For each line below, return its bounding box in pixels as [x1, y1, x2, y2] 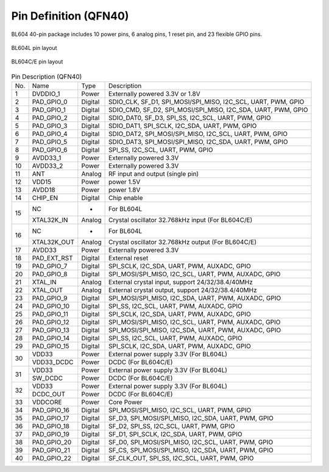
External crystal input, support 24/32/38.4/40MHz [108, 278, 253, 287]
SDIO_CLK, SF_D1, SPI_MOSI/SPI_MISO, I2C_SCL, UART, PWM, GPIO [108, 98, 305, 106]
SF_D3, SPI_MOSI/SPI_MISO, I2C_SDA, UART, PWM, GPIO [108, 414, 274, 423]
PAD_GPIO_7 [32, 262, 68, 271]
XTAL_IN [32, 278, 57, 287]
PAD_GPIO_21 [32, 446, 70, 454]
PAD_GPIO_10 [32, 302, 70, 310]
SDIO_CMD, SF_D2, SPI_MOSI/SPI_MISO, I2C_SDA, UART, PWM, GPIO [108, 105, 308, 114]
